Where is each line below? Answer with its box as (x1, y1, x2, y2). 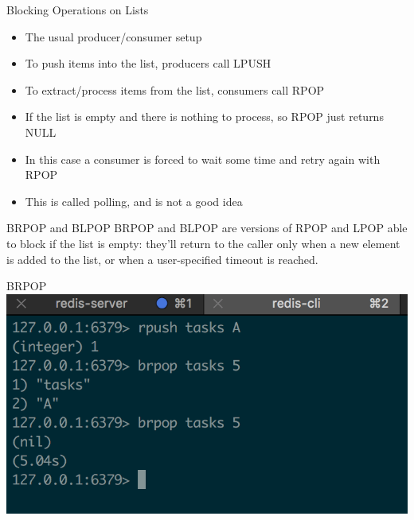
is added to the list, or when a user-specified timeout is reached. (6, 250, 318, 267)
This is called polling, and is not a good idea (25, 192, 243, 209)
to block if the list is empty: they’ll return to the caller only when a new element (6, 235, 400, 251)
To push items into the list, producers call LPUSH (25, 55, 271, 72)
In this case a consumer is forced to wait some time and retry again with (25, 150, 381, 167)
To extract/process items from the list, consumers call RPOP (25, 81, 325, 98)
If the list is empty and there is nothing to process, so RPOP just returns (25, 108, 384, 125)
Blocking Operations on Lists (6, 2, 149, 17)
